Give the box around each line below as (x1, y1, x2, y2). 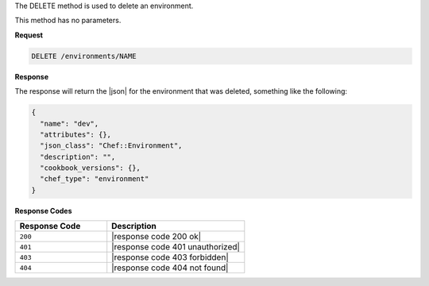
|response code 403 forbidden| (111, 252, 230, 263)
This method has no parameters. (14, 16, 122, 25)
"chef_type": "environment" (40, 175, 149, 184)
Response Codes (14, 206, 72, 215)
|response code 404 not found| (111, 262, 229, 273)
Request (14, 30, 44, 40)
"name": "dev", (40, 119, 99, 128)
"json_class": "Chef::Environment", (40, 141, 183, 150)
